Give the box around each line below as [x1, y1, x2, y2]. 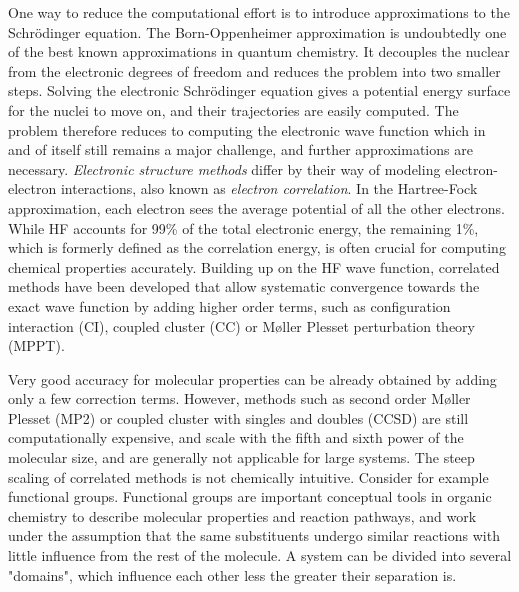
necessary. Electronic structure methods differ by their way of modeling [8, 158, 441, 179]
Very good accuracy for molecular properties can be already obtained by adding [8, 368, 497, 389]
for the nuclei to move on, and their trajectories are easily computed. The [8, 99, 459, 120]
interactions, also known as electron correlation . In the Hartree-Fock [60, 178, 478, 199]
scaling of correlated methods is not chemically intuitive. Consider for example [8, 466, 489, 487]
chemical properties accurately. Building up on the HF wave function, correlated [8, 256, 500, 277]
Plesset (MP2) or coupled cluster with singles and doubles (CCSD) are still [8, 407, 469, 428]
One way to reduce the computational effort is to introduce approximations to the [8, 2, 510, 22]
